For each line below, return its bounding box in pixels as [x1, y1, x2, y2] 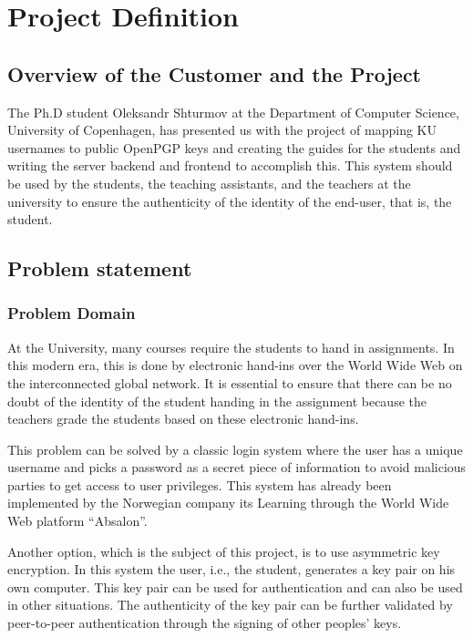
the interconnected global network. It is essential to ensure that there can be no [7, 373, 452, 392]
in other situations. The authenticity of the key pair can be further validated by [7, 595, 453, 614]
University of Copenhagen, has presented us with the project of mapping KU [7, 120, 437, 139]
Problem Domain [7, 302, 136, 324]
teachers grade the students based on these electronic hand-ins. [7, 409, 359, 428]
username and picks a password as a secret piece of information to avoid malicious [7, 458, 467, 477]
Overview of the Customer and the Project [7, 59, 421, 87]
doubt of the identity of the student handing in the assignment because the [7, 391, 427, 410]
